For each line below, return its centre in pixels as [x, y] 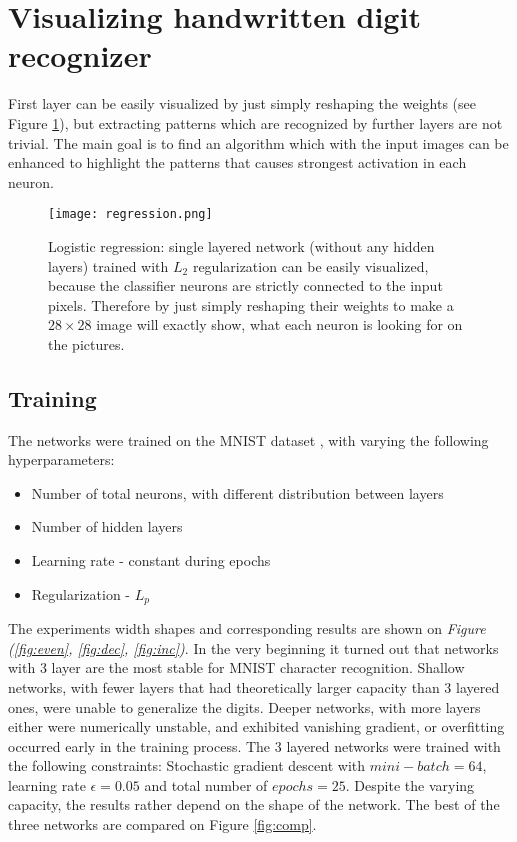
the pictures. [86, 343]
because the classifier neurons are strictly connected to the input [245, 285]
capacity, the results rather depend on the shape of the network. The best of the [254, 804]
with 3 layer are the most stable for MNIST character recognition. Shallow [236, 667]
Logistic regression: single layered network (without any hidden [241, 245]
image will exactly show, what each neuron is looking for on [279, 324]
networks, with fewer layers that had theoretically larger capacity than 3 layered [254, 686]
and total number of [206, 784]
